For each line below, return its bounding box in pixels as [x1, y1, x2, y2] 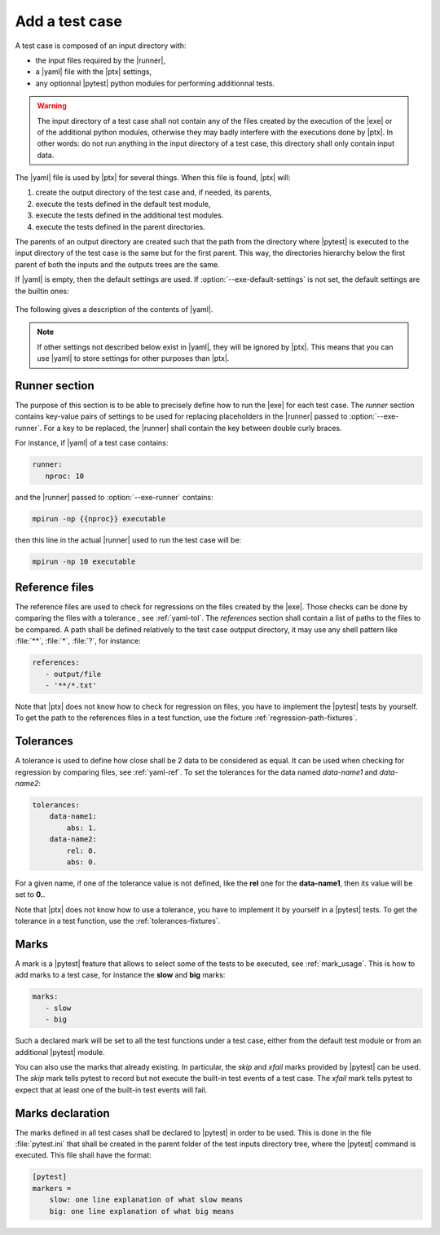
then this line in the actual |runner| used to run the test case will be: [15, 534, 242, 545]
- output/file [45, 669, 102, 679]
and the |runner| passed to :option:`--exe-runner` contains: [15, 492, 213, 502]
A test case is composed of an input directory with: [15, 41, 187, 51]
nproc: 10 [45, 471, 85, 481]
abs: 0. [66, 857, 98, 867]
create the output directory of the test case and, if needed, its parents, [35, 187, 272, 197]
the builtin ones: [15, 286, 69, 296]
